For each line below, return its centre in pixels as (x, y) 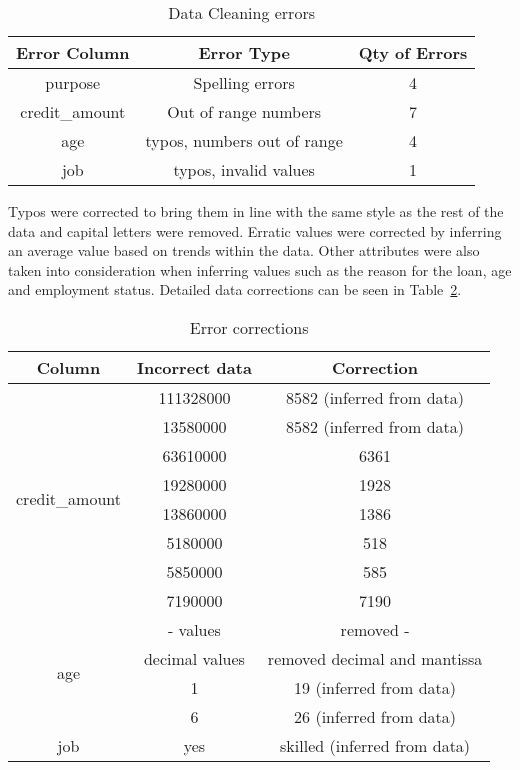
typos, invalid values (244, 169)
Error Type (244, 52)
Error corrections (249, 327)
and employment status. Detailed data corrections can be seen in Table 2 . (235, 289)
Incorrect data (194, 367)
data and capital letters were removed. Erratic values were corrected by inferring (255, 230)
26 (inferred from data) (375, 716)
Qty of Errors (413, 52)
